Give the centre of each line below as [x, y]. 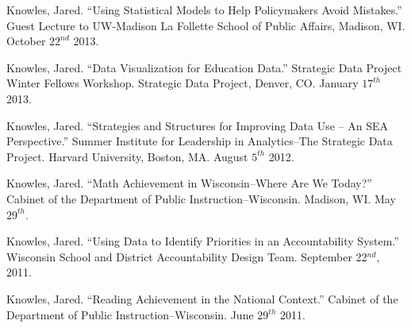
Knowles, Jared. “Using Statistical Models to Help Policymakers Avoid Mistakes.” [204, 10]
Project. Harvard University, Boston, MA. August [127, 156]
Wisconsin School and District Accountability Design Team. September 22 [187, 256]
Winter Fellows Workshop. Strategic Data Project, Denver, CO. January [182, 83]
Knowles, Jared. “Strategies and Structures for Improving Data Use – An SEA [198, 125]
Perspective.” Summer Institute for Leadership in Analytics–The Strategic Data [200, 141]
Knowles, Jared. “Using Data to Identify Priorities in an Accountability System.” [203, 241]
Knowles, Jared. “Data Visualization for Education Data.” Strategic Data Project [204, 67]
